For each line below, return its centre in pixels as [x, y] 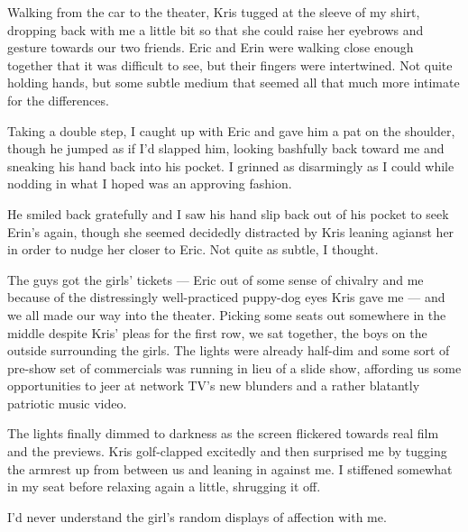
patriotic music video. [67, 403]
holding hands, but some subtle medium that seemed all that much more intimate [234, 83]
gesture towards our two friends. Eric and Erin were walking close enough [211, 47]
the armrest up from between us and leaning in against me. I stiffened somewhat [230, 468]
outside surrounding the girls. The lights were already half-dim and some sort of [229, 350]
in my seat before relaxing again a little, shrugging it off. [164, 486]
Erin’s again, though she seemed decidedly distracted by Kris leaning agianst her [231, 231]
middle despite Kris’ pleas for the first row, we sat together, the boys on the [217, 332]
